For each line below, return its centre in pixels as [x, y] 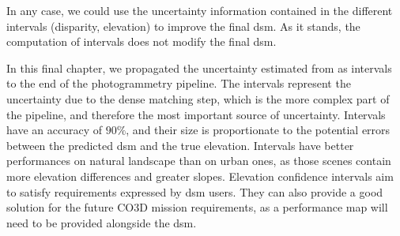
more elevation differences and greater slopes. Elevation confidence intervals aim [200, 176]
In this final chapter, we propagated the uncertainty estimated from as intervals [199, 67]
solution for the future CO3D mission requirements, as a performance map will [197, 207]
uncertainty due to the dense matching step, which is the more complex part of [198, 98]
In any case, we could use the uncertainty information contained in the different [200, 10]
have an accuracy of [54, 130]
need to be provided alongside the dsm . [102, 222]
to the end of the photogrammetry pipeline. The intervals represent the [179, 83]
